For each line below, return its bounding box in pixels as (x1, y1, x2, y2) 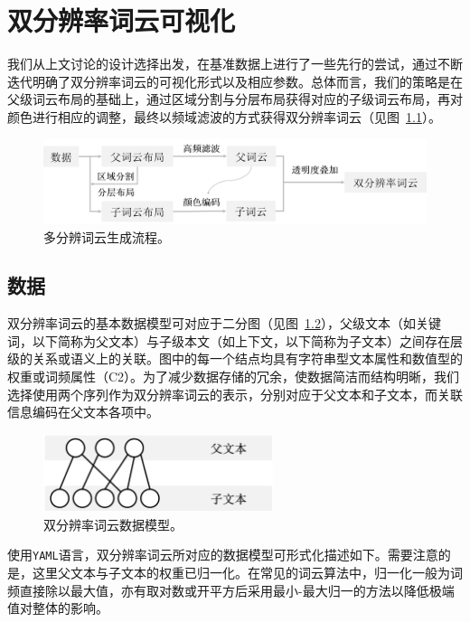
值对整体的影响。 (7, 598, 108, 617)
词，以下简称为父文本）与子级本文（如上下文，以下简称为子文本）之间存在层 (7, 331, 463, 350)
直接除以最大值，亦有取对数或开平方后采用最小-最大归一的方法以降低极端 (19, 580, 455, 599)
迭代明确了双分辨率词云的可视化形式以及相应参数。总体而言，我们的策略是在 (7, 71, 463, 90)
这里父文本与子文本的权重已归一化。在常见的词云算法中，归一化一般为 (32, 563, 450, 582)
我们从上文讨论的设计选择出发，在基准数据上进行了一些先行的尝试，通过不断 (7, 54, 463, 73)
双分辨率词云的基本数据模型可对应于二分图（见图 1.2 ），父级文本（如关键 (7, 314, 441, 333)
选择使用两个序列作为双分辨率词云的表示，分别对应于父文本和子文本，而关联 (7, 384, 463, 403)
